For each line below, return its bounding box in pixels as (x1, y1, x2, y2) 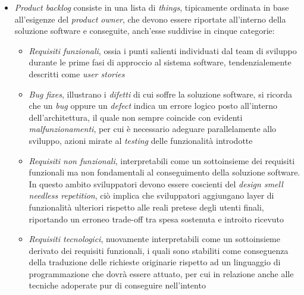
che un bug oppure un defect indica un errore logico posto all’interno (29, 99, 278, 112)
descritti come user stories (29, 67, 125, 80)
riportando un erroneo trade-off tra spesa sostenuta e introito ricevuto (29, 212, 284, 225)
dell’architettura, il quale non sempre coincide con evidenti (29, 111, 243, 123)
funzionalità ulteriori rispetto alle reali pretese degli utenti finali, (29, 200, 264, 213)
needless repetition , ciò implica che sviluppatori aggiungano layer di (29, 189, 274, 202)
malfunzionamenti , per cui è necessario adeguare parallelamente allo (29, 123, 277, 135)
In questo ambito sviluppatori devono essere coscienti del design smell (29, 177, 283, 190)
